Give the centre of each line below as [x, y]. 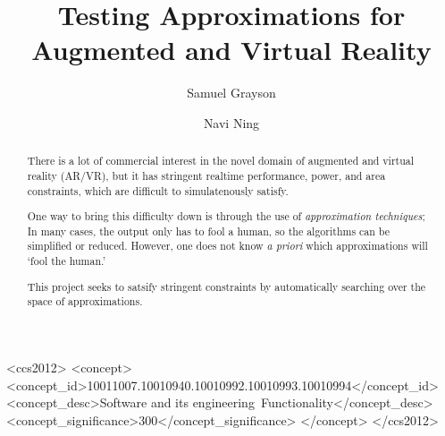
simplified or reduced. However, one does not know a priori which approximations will [227, 246]
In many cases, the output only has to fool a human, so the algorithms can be [209, 231]
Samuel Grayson [231, 93]
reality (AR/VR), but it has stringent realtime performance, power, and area [206, 175]
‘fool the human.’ [67, 261]
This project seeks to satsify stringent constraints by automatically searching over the [227, 286]
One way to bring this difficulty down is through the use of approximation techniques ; [226, 216]
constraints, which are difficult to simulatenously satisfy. [158, 190]
